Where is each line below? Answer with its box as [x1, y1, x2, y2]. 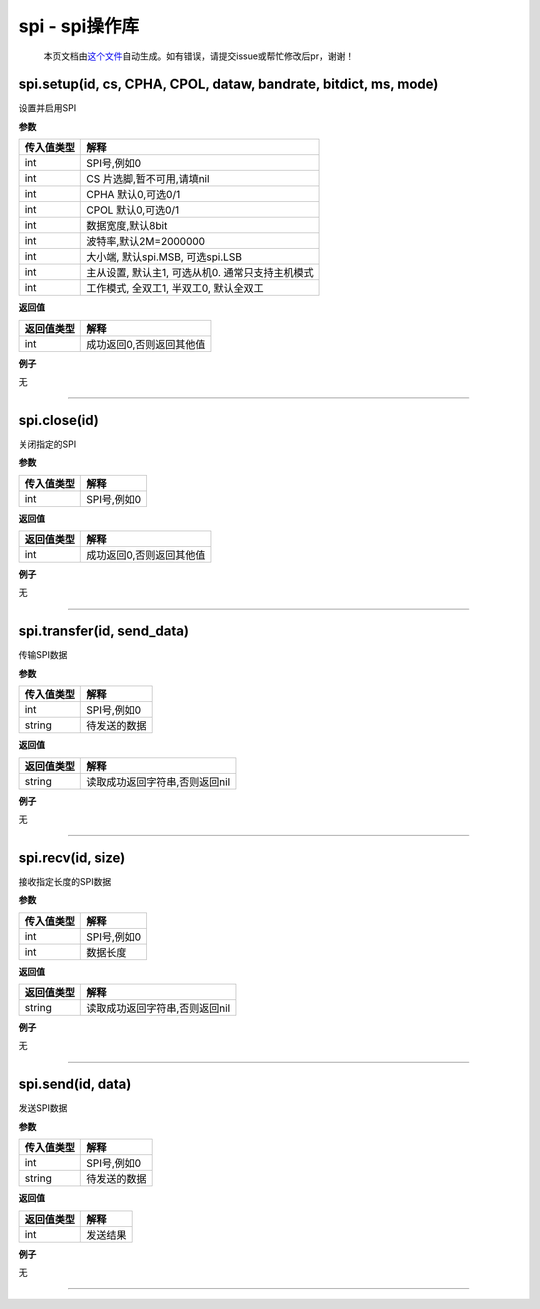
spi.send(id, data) [18, 1076, 132, 1093]
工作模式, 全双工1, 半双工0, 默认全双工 [86, 281, 264, 295]
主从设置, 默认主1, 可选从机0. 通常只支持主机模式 [86, 266, 314, 280]
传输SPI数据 [18, 649, 68, 661]
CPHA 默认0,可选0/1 [86, 188, 181, 202]
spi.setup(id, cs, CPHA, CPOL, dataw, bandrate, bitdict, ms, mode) [18, 76, 439, 93]
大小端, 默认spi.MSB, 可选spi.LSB [86, 250, 242, 264]
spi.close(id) [18, 411, 100, 429]
